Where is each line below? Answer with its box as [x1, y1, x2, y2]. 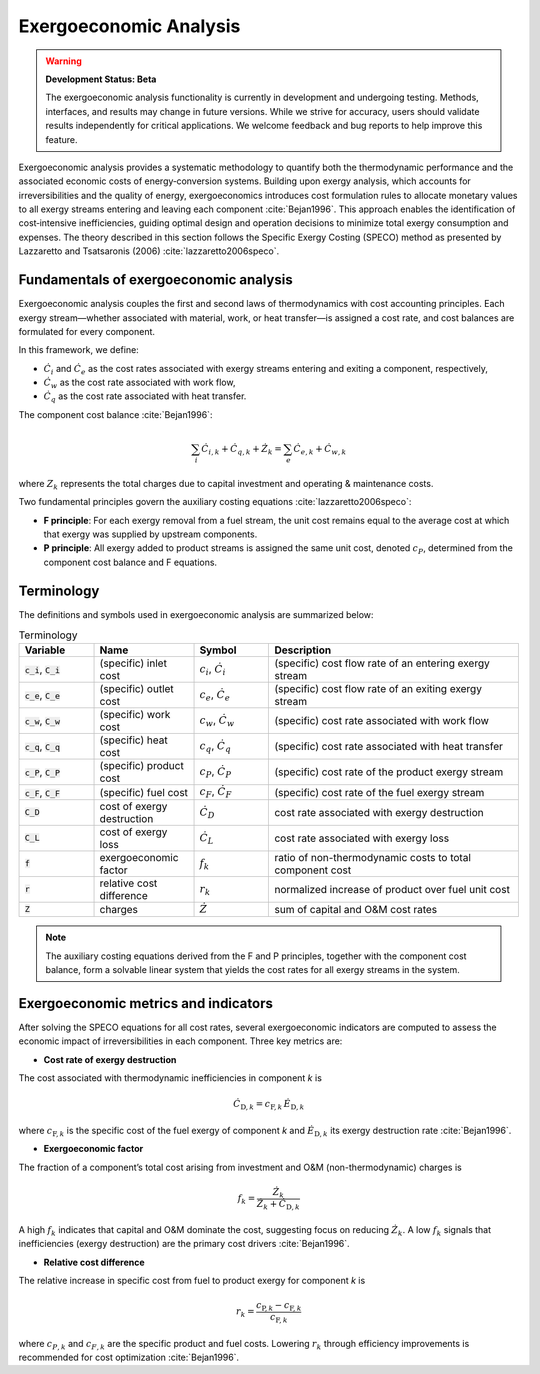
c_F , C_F [24, 785, 60, 799]
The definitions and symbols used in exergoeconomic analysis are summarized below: [18, 608, 374, 620]
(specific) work [99, 708, 171, 722]
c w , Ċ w [199, 713, 235, 729]
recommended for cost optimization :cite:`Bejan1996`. [18, 1351, 240, 1364]
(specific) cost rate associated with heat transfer [274, 740, 504, 754]
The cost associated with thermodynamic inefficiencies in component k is [18, 1072, 322, 1084]
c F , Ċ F [199, 785, 232, 800]
